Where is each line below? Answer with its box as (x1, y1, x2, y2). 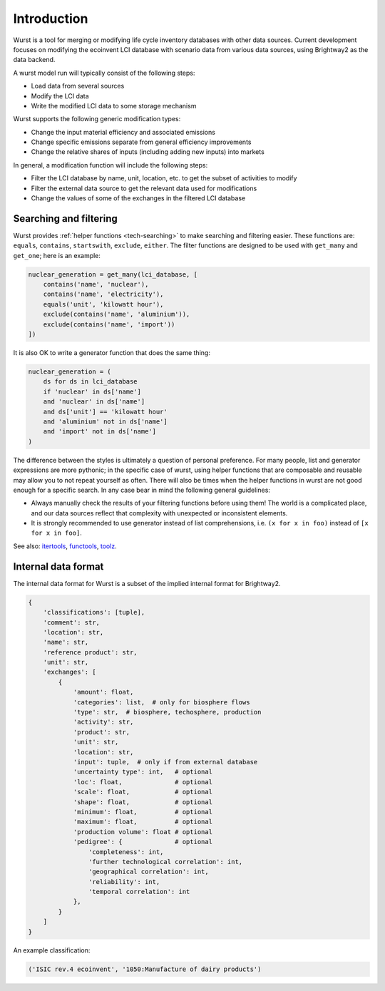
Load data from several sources (31, 82, 125, 91)
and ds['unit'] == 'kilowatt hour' (43, 407, 168, 416)
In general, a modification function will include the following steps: (13, 160, 208, 169)
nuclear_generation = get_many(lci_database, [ (28, 270, 197, 278)
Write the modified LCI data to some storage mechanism (31, 101, 197, 110)
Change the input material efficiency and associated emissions (31, 128, 215, 136)
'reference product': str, (43, 648, 138, 656)
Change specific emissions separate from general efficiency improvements (31, 138, 252, 146)
